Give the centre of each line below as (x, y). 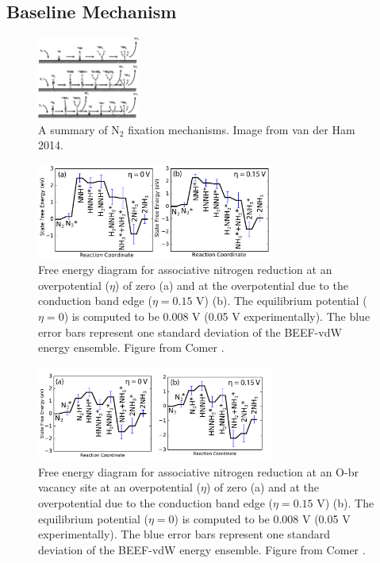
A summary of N (79, 129)
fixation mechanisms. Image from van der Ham (242, 129)
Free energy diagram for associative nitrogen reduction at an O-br (198, 471)
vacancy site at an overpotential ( (120, 487)
